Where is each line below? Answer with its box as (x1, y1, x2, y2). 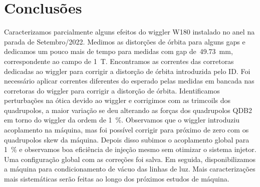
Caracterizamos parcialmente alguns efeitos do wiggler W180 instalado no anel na (4, 26, 255, 37)
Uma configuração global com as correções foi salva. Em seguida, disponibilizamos (4, 153, 256, 164)
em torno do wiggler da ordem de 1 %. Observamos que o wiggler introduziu (4, 114, 240, 125)
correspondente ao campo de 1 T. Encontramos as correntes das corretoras (4, 55, 234, 66)
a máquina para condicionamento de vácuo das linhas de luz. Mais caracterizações (4, 163, 255, 174)
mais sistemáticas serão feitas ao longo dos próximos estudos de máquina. (4, 173, 229, 184)
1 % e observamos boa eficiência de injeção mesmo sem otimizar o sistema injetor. (4, 144, 256, 154)
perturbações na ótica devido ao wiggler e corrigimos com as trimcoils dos (4, 95, 231, 105)
